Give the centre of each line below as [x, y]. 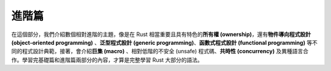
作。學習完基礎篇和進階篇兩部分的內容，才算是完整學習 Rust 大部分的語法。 [107, 60]
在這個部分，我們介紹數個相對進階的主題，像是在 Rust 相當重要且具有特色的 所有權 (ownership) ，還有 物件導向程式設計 [161, 34]
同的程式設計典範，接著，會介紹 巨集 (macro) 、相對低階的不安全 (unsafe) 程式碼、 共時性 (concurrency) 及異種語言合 [160, 51]
